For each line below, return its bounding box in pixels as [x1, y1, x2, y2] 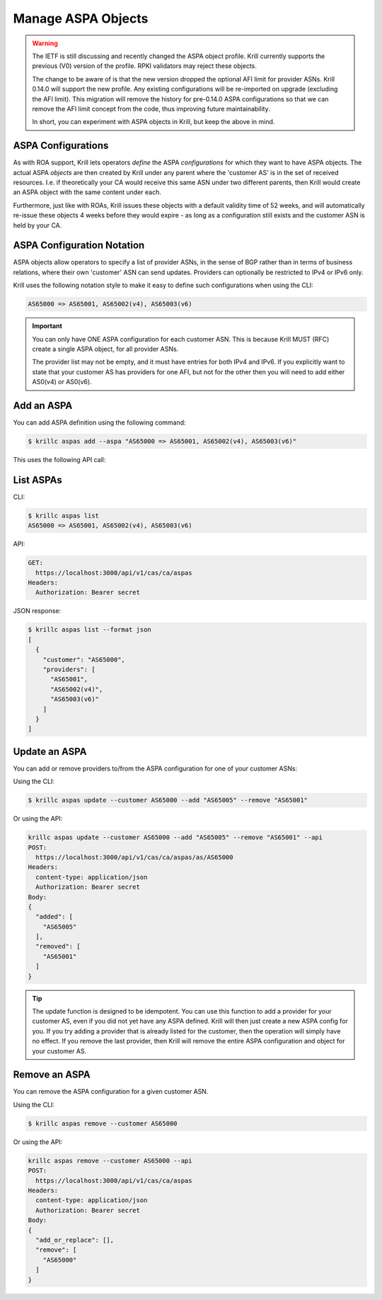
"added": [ [35, 913, 74, 921]
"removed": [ [35, 943, 81, 951]
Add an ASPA [13, 399, 73, 411]
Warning [32, 39, 58, 47]
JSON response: [13, 607, 62, 615]
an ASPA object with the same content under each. [13, 188, 162, 196]
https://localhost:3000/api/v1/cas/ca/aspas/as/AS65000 [35, 853, 233, 861]
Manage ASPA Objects [13, 11, 149, 26]
